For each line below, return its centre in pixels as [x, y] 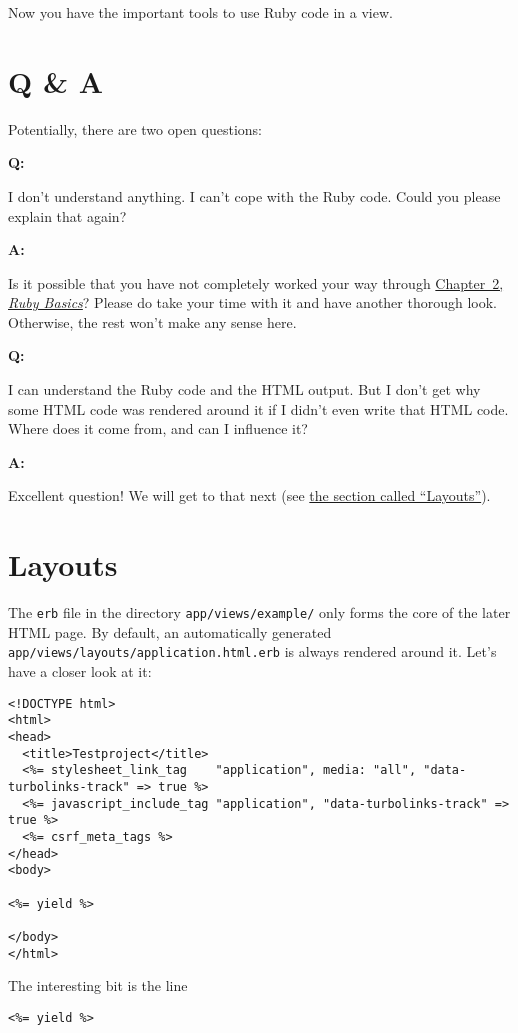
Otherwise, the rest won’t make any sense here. [152, 321]
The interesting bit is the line [98, 985]
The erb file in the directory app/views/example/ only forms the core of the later [259, 612]
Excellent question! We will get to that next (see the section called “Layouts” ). [249, 495]
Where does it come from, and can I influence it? [158, 428]
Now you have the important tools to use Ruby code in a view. [200, 12]
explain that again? [67, 215]
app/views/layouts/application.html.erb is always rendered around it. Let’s [252, 651]
